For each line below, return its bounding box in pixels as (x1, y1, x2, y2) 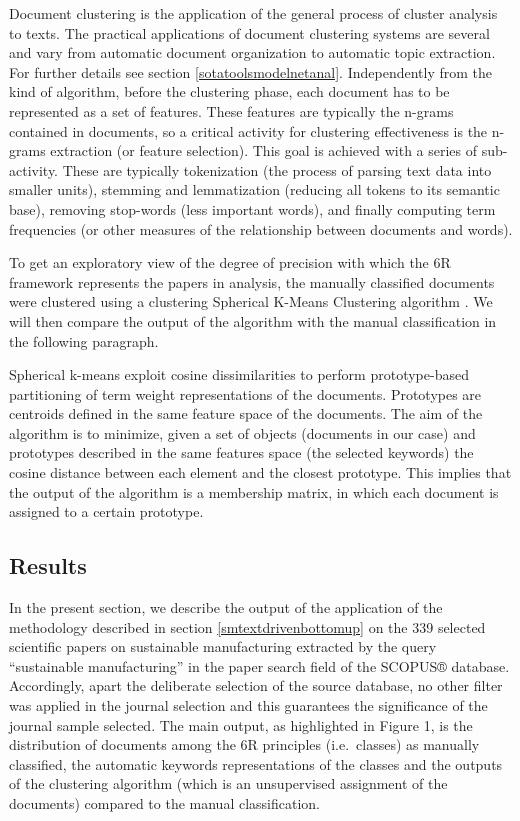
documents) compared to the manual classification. (9, 792, 320, 813)
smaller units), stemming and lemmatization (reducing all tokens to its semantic (9, 179, 500, 200)
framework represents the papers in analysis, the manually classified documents (9, 271, 495, 292)
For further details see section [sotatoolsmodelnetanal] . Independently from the (9, 61, 492, 82)
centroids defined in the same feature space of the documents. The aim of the (9, 403, 483, 424)
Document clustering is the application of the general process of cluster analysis (9, 3, 498, 23)
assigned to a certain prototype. (9, 501, 204, 522)
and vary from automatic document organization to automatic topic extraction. (9, 42, 496, 63)
